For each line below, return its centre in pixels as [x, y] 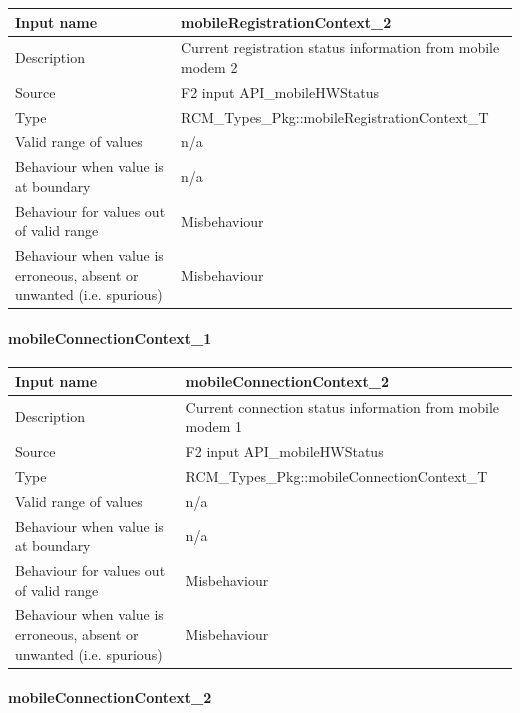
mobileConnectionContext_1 [110, 338]
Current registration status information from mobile [340, 47]
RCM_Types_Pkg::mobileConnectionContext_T [336, 475]
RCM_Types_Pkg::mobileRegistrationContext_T [335, 116]
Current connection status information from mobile [342, 406]
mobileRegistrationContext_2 [286, 21]
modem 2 [209, 66]
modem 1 [213, 426]
